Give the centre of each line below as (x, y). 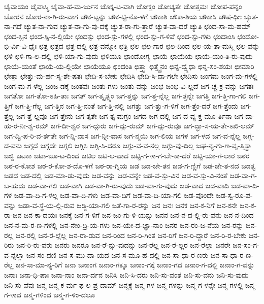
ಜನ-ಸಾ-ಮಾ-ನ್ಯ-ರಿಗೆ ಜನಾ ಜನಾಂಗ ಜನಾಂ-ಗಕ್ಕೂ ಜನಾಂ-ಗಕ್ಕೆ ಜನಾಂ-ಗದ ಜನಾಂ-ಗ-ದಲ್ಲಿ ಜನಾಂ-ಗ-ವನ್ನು (135, 265)
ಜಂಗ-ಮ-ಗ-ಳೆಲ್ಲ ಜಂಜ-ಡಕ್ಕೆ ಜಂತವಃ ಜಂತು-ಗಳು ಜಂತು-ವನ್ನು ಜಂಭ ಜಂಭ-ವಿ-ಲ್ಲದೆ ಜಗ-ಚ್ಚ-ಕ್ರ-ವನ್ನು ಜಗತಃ (129, 86)
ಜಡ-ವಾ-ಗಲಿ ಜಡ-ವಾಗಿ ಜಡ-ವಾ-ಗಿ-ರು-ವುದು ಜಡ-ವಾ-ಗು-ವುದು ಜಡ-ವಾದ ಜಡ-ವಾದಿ (128, 185)
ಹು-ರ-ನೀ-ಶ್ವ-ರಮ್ (26, 126)
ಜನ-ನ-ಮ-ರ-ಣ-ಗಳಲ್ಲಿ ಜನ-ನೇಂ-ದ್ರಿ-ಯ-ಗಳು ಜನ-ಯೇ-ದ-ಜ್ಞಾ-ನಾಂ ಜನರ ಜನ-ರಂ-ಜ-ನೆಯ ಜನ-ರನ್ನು (124, 225)
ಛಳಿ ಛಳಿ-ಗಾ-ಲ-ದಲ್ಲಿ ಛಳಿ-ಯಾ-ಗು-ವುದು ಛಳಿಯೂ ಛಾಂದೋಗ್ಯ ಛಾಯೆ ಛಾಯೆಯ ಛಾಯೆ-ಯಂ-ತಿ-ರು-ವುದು (128, 56)
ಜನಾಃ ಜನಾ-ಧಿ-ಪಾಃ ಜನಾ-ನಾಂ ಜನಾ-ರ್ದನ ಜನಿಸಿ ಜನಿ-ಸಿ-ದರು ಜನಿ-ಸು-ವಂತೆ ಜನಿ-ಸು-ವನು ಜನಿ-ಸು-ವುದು (126, 275)
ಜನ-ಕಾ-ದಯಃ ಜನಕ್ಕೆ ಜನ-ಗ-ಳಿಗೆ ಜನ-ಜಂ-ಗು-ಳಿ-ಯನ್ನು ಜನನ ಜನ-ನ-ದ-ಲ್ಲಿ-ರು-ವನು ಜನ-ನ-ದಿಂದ (139, 215)
